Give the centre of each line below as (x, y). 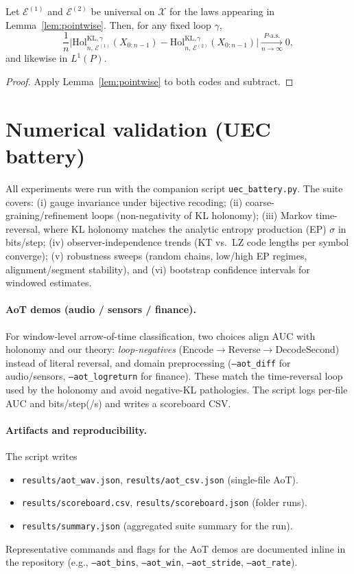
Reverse (244, 349)
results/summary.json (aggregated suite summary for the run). (157, 525)
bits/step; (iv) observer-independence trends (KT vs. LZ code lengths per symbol (177, 242)
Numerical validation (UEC (138, 128)
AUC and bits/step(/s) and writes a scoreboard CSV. (118, 403)
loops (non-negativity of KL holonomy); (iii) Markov (202, 215)
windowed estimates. (49, 283)
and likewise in (37, 58)
